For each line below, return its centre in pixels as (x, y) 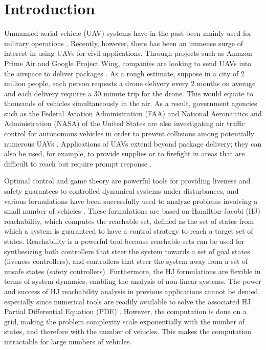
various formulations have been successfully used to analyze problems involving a (131, 201)
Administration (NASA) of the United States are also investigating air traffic (125, 123)
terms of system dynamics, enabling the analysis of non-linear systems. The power (133, 281)
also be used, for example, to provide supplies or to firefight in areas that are (125, 153)
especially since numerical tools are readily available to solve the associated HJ (128, 301)
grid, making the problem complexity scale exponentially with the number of (124, 321)
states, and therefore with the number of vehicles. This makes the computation (128, 331)
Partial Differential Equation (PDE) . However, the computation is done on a (125, 311)
